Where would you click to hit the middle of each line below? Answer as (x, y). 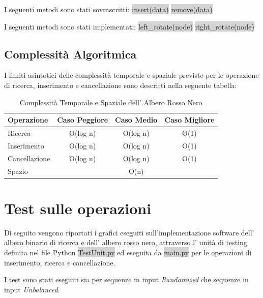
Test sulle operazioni (78, 208)
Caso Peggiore (83, 120)
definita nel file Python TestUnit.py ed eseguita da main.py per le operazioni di (128, 252)
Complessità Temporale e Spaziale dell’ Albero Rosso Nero (111, 102)
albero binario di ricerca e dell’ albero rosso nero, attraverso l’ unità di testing (126, 242)
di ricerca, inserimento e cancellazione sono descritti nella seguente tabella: (121, 85)
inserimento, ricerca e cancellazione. (60, 262)
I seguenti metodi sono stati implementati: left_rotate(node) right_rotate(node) (129, 26)
